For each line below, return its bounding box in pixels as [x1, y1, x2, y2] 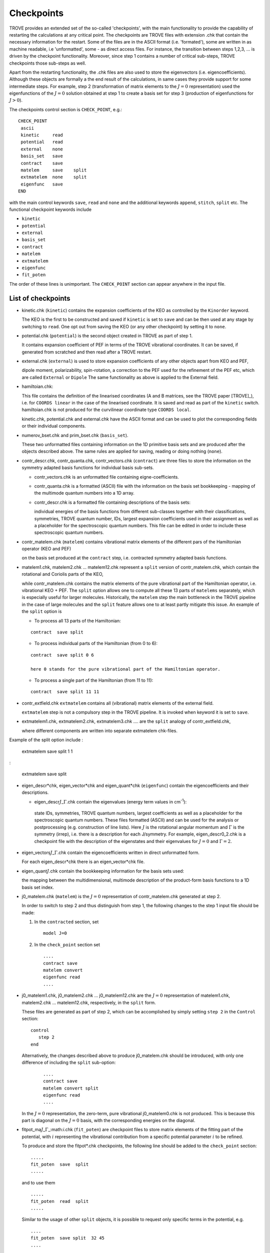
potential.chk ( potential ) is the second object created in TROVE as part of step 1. [21, 332, 193, 338]
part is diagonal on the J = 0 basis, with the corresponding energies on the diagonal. [21, 1118, 195, 1124]
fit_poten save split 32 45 [30, 1235, 105, 1241]
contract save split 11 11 [30, 689, 99, 695]
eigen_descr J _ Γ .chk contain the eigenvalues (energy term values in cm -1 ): [34, 797, 187, 804]
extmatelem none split [20, 174, 87, 180]
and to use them [21, 1179, 55, 1185]
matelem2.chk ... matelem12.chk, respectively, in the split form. [21, 999, 156, 1005]
